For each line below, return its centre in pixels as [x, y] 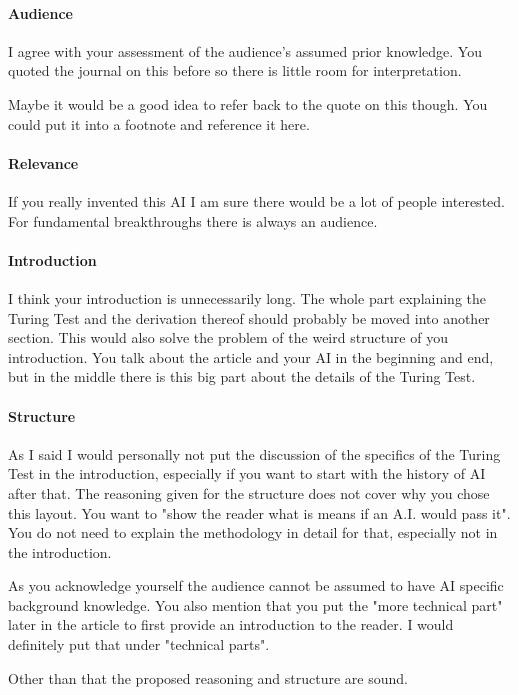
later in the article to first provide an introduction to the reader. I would [231, 624]
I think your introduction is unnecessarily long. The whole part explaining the [247, 297]
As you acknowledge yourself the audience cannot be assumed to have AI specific [256, 585]
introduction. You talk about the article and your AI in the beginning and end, [251, 356]
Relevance [43, 162]
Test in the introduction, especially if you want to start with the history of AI [247, 473]
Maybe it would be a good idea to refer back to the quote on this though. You [248, 103]
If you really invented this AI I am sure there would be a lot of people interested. [256, 200]
